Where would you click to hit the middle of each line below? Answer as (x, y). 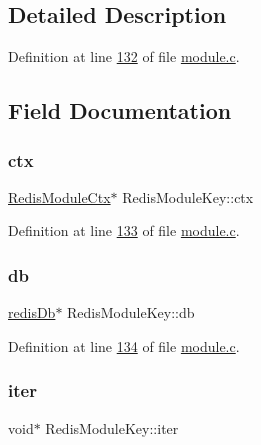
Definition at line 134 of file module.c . (124, 345)
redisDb (32, 312)
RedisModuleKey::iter (112, 427)
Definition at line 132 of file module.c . (124, 56)
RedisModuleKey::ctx (188, 196)
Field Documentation (120, 110)
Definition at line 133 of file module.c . (124, 230)
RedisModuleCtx (59, 196)
